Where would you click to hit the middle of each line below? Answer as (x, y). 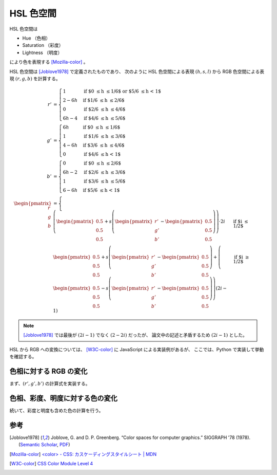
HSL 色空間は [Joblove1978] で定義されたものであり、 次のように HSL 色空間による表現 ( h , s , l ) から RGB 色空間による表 (137, 71)
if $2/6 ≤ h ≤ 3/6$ (105, 172)
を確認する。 (23, 357)
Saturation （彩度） (43, 45)
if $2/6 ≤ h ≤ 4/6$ (105, 109)
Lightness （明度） (42, 52)
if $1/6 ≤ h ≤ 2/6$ (104, 101)
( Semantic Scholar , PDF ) (44, 445)
